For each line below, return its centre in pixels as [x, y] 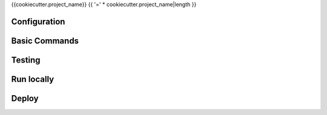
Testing [26, 60]
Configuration [38, 21]
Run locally [33, 79]
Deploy [25, 98]
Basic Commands [45, 41]
